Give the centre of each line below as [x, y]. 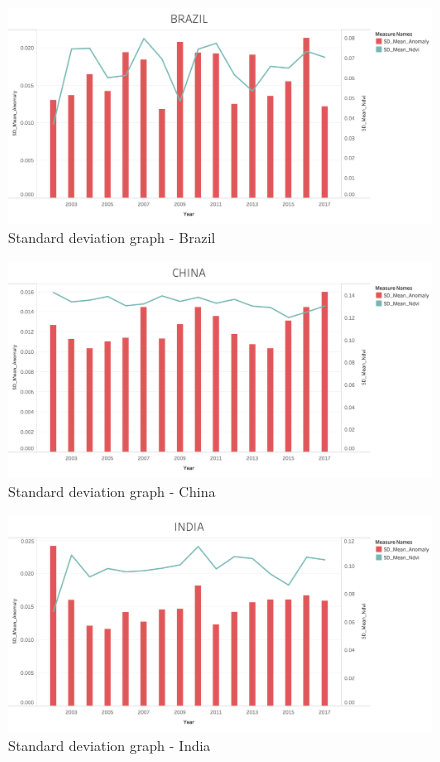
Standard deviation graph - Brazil [112, 237]
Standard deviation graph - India [109, 745]
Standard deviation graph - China [112, 491]
